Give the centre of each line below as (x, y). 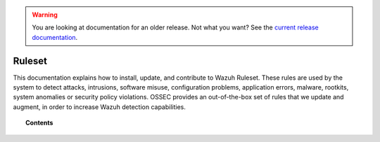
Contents (39, 123)
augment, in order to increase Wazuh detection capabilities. (100, 107)
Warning (45, 15)
